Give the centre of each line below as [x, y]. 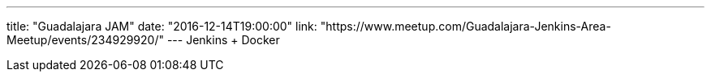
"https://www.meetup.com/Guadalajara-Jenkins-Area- [465, 26]
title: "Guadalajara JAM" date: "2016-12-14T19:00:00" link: [162, 26]
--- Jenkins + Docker [223, 40]
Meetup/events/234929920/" [85, 40]
